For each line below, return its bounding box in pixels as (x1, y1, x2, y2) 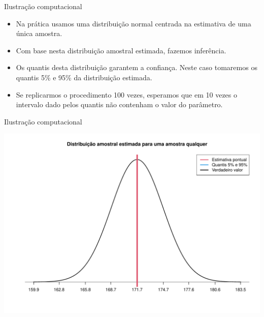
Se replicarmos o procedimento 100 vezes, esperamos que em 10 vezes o (16, 89, 237, 100)
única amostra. (16, 28, 62, 39)
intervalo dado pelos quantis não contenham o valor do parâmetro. (16, 99, 223, 110)
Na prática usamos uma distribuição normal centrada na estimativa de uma (16, 18, 251, 28)
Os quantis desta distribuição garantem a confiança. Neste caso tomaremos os (16, 62, 257, 73)
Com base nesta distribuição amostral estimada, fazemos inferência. (16, 45, 226, 55)
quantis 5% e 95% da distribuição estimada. (16, 72, 152, 82)
